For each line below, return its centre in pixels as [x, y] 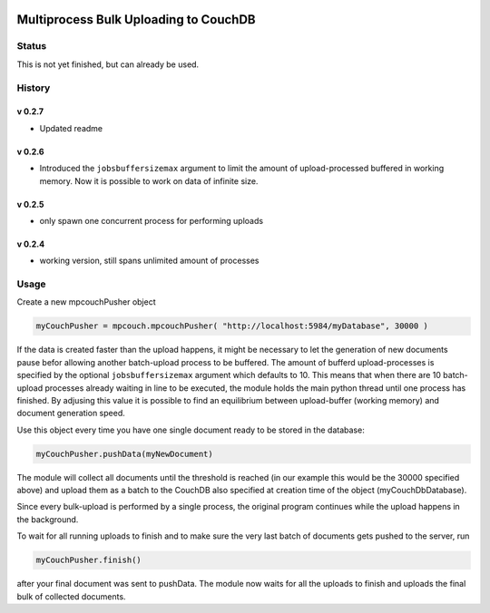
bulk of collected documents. [71, 596]
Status [32, 46]
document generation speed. [71, 414]
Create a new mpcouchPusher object [86, 302]
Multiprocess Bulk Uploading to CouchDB [136, 19]
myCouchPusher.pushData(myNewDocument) [124, 454]
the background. [48, 519]
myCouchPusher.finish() [89, 560]
